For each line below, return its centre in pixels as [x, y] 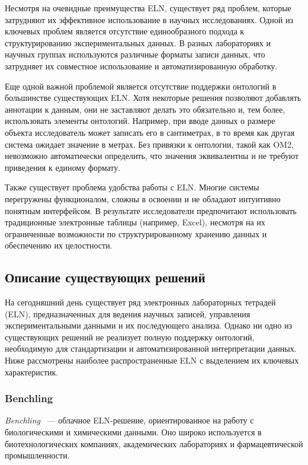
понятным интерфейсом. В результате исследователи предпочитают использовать [151, 210]
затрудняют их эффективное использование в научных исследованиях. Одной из [149, 19]
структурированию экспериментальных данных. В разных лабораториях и [138, 42]
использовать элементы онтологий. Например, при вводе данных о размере [140, 121]
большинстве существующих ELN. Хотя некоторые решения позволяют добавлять [153, 98]
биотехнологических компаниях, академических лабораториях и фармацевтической [154, 443]
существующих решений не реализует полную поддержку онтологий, [130, 337]
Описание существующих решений [105, 277]
